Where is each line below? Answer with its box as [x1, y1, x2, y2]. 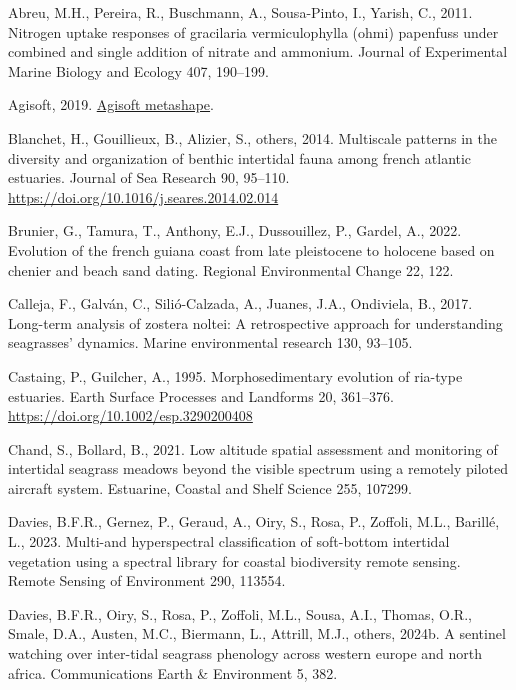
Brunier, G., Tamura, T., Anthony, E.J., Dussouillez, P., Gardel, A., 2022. [8, 220, 462, 241]
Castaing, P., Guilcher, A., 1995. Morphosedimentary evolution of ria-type [8, 365, 463, 386]
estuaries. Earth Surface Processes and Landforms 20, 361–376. [8, 385, 394, 406]
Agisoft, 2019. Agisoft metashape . [8, 94, 214, 115]
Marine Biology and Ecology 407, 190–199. [8, 60, 270, 81]
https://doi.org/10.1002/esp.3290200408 [8, 405, 253, 426]
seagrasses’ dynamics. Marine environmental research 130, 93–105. [8, 332, 413, 353]
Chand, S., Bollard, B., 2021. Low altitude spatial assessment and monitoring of [8, 438, 498, 459]
